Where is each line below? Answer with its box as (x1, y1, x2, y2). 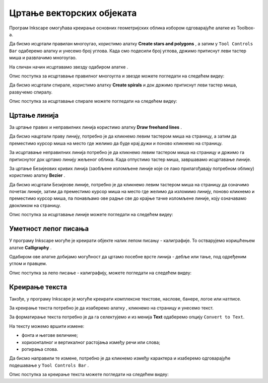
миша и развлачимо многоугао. (9, 55, 77, 61)
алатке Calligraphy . (9, 244, 52, 250)
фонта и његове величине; (21, 332, 78, 338)
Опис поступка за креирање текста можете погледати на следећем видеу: (9, 372, 169, 378)
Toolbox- (236, 25, 255, 31)
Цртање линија (9, 111, 59, 119)
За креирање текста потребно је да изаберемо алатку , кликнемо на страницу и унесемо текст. (9, 305, 214, 311)
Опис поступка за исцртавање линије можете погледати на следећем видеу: (9, 212, 173, 218)
